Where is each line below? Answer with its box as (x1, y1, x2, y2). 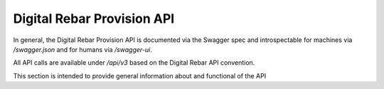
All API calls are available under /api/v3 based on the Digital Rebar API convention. (13, 58, 255, 67)
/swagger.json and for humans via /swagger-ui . (13, 45, 153, 53)
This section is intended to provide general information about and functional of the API (13, 71, 267, 80)
